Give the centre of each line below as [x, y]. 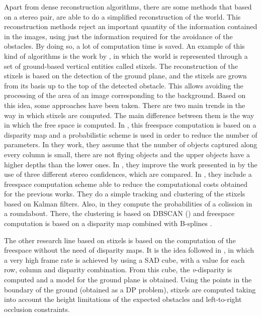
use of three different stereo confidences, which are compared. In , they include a [128, 174]
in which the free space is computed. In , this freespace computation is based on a [130, 125]
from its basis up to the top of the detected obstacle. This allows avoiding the [124, 85]
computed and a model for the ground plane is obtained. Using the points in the [128, 280]
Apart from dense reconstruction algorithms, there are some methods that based [128, 7]
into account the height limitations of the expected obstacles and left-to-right [123, 299]
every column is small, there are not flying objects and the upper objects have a [127, 154]
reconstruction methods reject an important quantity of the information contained [131, 26]
